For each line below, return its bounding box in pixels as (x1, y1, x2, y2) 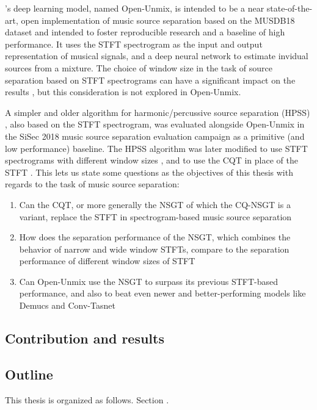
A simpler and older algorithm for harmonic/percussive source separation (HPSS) (5, 106, 310, 118)
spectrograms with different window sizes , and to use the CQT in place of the (5, 154, 298, 167)
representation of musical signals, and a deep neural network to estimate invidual (5, 49, 308, 62)
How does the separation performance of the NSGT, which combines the (19, 231, 291, 243)
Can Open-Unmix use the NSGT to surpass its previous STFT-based (19, 275, 279, 287)
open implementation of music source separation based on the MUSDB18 (21, 13, 295, 26)
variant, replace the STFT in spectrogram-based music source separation (19, 210, 292, 223)
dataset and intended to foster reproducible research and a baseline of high (5, 26, 285, 38)
